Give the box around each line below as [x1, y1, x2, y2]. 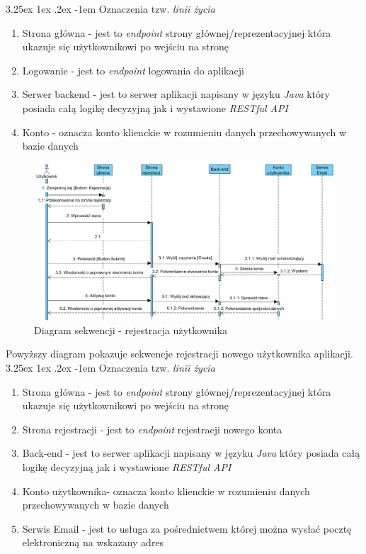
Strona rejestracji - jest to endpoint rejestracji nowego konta [22, 421, 282, 436]
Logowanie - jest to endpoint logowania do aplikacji [22, 62, 244, 77]
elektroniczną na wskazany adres [22, 535, 164, 550]
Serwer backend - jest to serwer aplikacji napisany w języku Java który [22, 87, 330, 101]
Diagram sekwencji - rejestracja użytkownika [34, 322, 228, 337]
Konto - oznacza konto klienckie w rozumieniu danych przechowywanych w [22, 124, 347, 139]
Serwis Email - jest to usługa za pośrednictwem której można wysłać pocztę [22, 521, 352, 536]
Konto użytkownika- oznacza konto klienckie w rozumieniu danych [22, 483, 310, 498]
